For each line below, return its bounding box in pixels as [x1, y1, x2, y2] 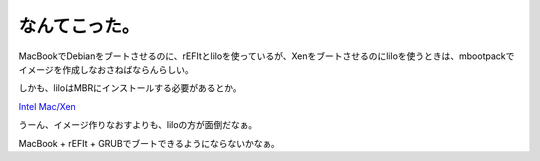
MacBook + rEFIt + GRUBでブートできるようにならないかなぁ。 [18, 137, 280, 149]
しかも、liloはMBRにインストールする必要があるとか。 [18, 82, 242, 94]
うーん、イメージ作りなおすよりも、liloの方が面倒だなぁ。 [18, 119, 258, 131]
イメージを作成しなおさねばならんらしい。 [18, 63, 194, 75]
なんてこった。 [18, 15, 140, 37]
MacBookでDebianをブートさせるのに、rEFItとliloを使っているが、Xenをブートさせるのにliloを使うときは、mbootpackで [18, 50, 515, 62]
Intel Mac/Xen [18, 100, 77, 112]
